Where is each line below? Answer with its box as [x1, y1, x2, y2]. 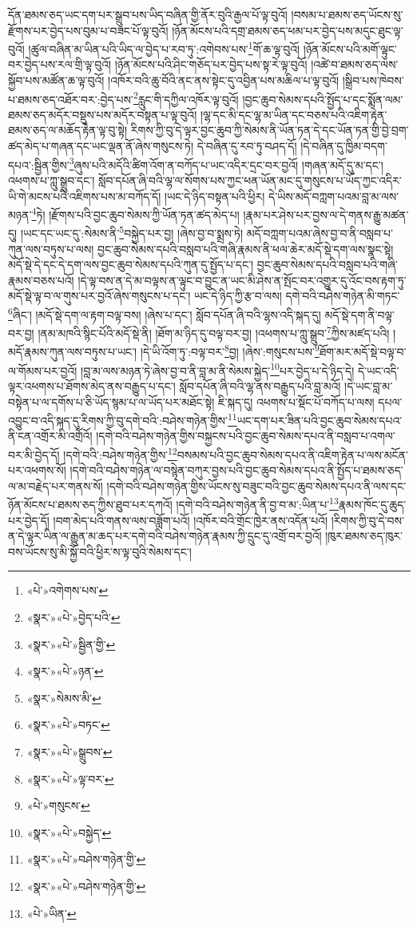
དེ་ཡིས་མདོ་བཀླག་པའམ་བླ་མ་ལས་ [268, 187, 399, 204]
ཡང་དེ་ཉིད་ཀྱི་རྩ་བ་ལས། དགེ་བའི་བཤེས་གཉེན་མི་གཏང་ [193, 287, 400, 304]
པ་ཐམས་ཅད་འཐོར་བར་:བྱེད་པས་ [8, 90, 133, 107]
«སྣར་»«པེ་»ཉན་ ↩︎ [26, 663, 104, 679]
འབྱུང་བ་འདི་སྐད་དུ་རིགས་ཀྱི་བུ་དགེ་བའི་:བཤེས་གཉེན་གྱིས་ [8, 411, 228, 428]
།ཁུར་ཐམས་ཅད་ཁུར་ [325, 527, 403, 544]
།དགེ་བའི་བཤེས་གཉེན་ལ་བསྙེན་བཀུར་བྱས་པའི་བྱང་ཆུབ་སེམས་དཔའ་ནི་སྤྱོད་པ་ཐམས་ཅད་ [69, 462, 403, 479]
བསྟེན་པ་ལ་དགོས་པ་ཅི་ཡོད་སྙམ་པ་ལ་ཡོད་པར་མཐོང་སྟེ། [8, 393, 215, 410]
